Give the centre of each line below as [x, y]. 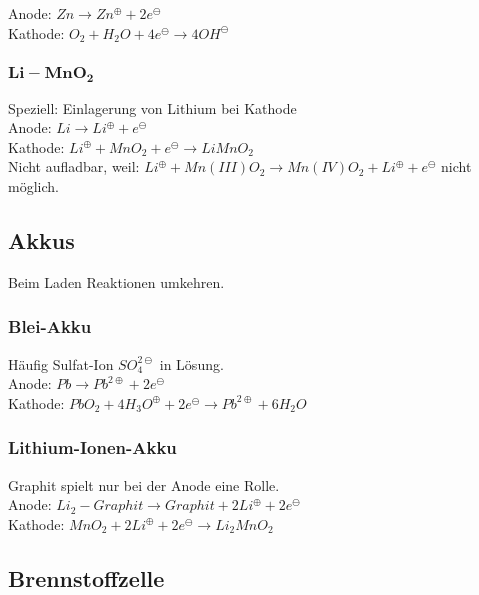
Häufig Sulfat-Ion [61, 363]
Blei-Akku [50, 326]
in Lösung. [191, 363]
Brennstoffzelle [86, 577]
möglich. [33, 185]
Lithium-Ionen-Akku [92, 447]
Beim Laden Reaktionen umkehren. [116, 281]
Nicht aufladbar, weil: [74, 166]
